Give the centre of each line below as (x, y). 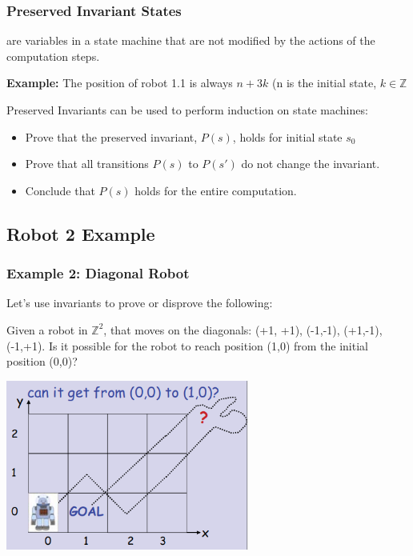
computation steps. (53, 56)
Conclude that (60, 190)
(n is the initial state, (325, 83)
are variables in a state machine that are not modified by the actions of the (191, 40)
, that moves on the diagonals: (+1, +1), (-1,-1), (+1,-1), (243, 329)
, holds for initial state (287, 136)
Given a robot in (47, 329)
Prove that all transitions (87, 164)
